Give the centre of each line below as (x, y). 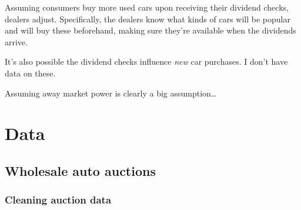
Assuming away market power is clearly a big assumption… (111, 93)
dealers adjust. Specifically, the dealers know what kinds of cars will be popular (148, 19)
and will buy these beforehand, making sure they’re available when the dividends (150, 30)
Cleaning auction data (58, 200)
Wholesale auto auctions (80, 170)
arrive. (16, 41)
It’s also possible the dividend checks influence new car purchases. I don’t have (146, 61)
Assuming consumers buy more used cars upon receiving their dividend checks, (147, 7)
